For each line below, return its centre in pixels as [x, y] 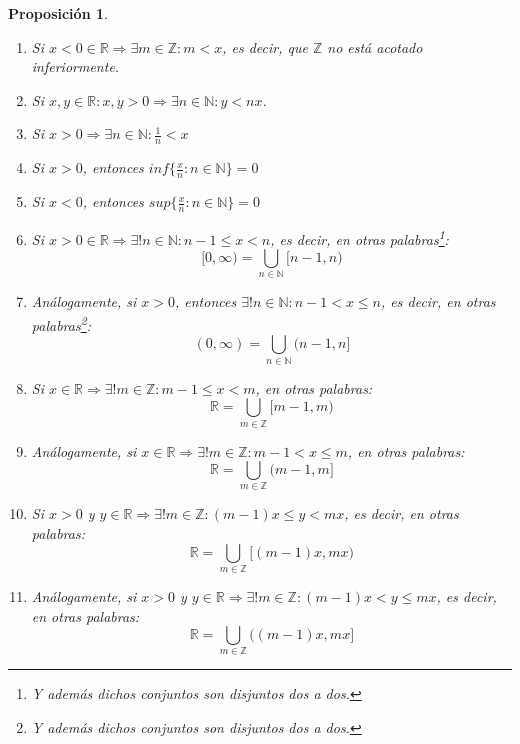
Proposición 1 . [58, 13]
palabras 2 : [61, 323]
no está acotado [375, 46]
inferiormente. [75, 66]
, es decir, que [265, 46]
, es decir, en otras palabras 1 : [359, 237]
